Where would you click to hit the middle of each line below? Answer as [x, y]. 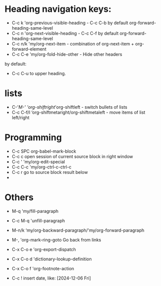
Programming [33, 138]
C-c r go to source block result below [50, 172]
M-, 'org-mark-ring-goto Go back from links [57, 240]
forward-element [29, 49]
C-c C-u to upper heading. [39, 73]
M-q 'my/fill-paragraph [35, 211]
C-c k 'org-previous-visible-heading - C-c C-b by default [70, 23]
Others [19, 197]
